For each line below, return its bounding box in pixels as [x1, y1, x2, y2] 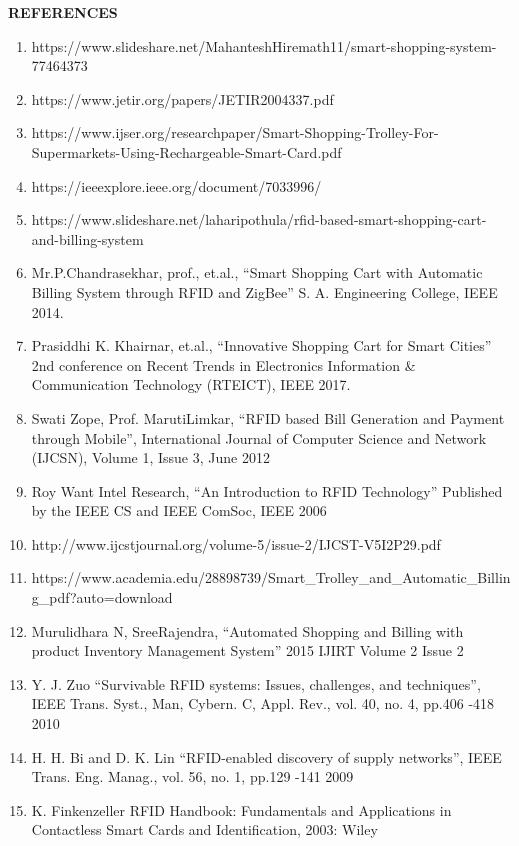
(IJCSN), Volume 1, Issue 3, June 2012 [31, 447, 270, 468]
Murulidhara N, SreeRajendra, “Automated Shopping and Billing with [31, 620, 464, 641]
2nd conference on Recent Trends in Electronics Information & [31, 354, 416, 375]
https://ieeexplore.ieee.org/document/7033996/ [31, 175, 322, 196]
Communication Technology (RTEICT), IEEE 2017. [31, 374, 351, 395]
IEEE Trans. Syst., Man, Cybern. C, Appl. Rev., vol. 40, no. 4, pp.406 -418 [31, 693, 495, 714]
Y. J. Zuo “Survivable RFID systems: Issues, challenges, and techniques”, [31, 673, 481, 694]
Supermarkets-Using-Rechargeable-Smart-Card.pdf [31, 141, 342, 162]
